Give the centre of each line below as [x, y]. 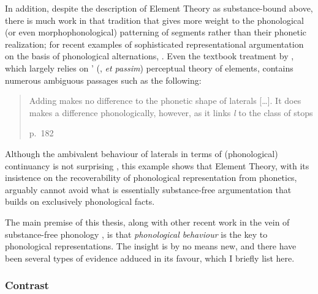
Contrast [27, 285]
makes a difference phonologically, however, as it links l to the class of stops [171, 112]
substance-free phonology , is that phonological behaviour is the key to [136, 234]
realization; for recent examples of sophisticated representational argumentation [154, 44]
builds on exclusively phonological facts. [80, 201]
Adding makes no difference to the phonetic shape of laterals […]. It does [165, 101]
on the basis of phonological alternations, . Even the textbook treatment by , [150, 56]
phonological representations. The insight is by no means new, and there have [151, 246]
